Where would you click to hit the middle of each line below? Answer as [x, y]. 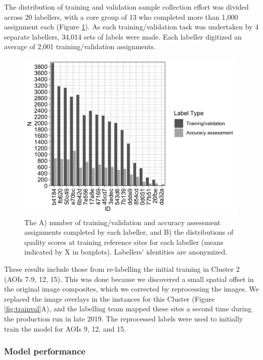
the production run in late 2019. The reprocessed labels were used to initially [124, 318]
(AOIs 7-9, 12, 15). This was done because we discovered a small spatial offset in [129, 279]
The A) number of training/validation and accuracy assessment [122, 222]
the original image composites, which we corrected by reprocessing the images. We [131, 289]
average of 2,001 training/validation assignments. [80, 46]
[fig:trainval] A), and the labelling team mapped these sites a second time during [128, 309]
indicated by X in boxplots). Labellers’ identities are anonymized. [126, 252]
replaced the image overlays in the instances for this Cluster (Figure [109, 298]
